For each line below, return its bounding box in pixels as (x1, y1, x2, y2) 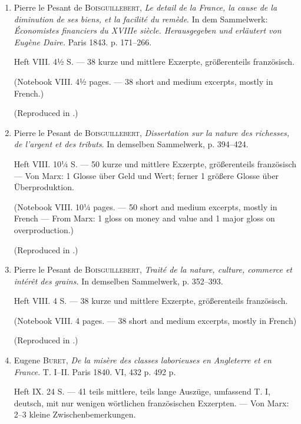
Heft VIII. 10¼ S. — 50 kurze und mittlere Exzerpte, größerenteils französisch (14, 157, 297, 170)
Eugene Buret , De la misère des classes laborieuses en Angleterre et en (14, 354, 272, 366)
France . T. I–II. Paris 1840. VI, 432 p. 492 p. (14, 365, 176, 377)
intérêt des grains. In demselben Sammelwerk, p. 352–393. (14, 274, 223, 287)
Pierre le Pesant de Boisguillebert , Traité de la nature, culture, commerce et (14, 263, 292, 276)
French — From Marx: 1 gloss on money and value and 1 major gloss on (14, 212, 275, 224)
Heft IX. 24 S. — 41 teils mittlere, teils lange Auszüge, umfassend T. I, (14, 385, 270, 397)
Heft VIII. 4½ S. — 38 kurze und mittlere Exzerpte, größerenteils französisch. (14, 55, 295, 68)
